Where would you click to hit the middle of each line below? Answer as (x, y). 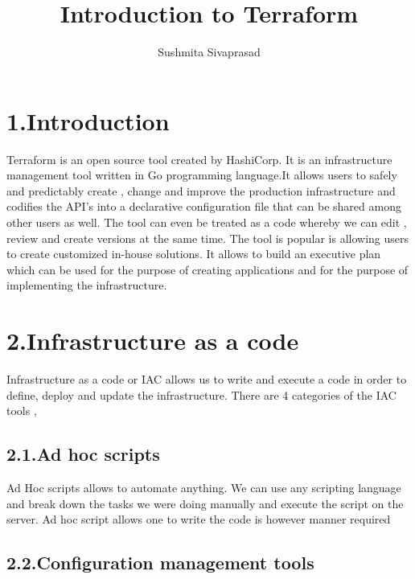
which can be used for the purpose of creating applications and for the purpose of (207, 269)
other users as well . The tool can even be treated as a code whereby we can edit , (207, 222)
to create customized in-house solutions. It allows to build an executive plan (194, 254)
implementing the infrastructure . (87, 285)
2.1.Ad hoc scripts (83, 454)
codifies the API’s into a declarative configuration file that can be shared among (204, 206)
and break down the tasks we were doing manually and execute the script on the (205, 503)
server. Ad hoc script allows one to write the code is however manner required (199, 519)
